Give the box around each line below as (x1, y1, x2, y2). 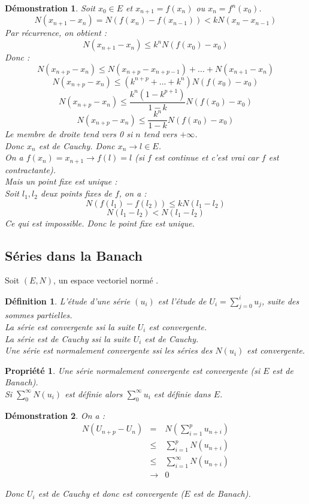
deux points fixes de (40, 187, 112, 200)
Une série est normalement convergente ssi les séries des (5, 344, 213, 357)
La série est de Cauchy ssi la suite (5, 332, 131, 345)
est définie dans (153, 387, 211, 400)
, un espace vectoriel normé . (53, 274, 159, 286)
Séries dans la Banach (5, 246, 143, 264)
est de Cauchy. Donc (38, 139, 115, 152)
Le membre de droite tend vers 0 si (5, 128, 133, 140)
